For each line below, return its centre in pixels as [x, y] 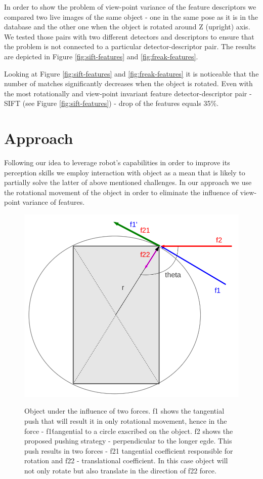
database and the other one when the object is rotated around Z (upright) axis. [127, 27]
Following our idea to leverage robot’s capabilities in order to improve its [117, 162]
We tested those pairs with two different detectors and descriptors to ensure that [129, 36]
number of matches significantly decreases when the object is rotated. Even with [128, 83]
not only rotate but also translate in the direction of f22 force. [120, 470]
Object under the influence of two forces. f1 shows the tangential [124, 411]
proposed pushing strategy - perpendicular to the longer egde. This [128, 441]
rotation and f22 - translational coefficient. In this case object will [126, 460]
